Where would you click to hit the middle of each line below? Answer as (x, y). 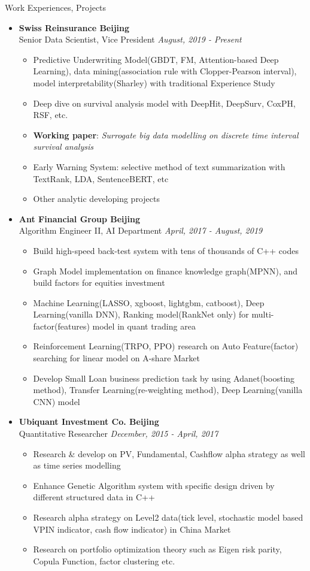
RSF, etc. (51, 115)
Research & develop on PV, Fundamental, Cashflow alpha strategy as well (169, 453)
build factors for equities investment (99, 283)
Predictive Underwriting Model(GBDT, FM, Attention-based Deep (156, 59)
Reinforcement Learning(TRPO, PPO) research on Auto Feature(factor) (166, 346)
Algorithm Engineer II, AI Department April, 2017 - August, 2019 (141, 230)
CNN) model (57, 401)
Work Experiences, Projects (56, 7)
